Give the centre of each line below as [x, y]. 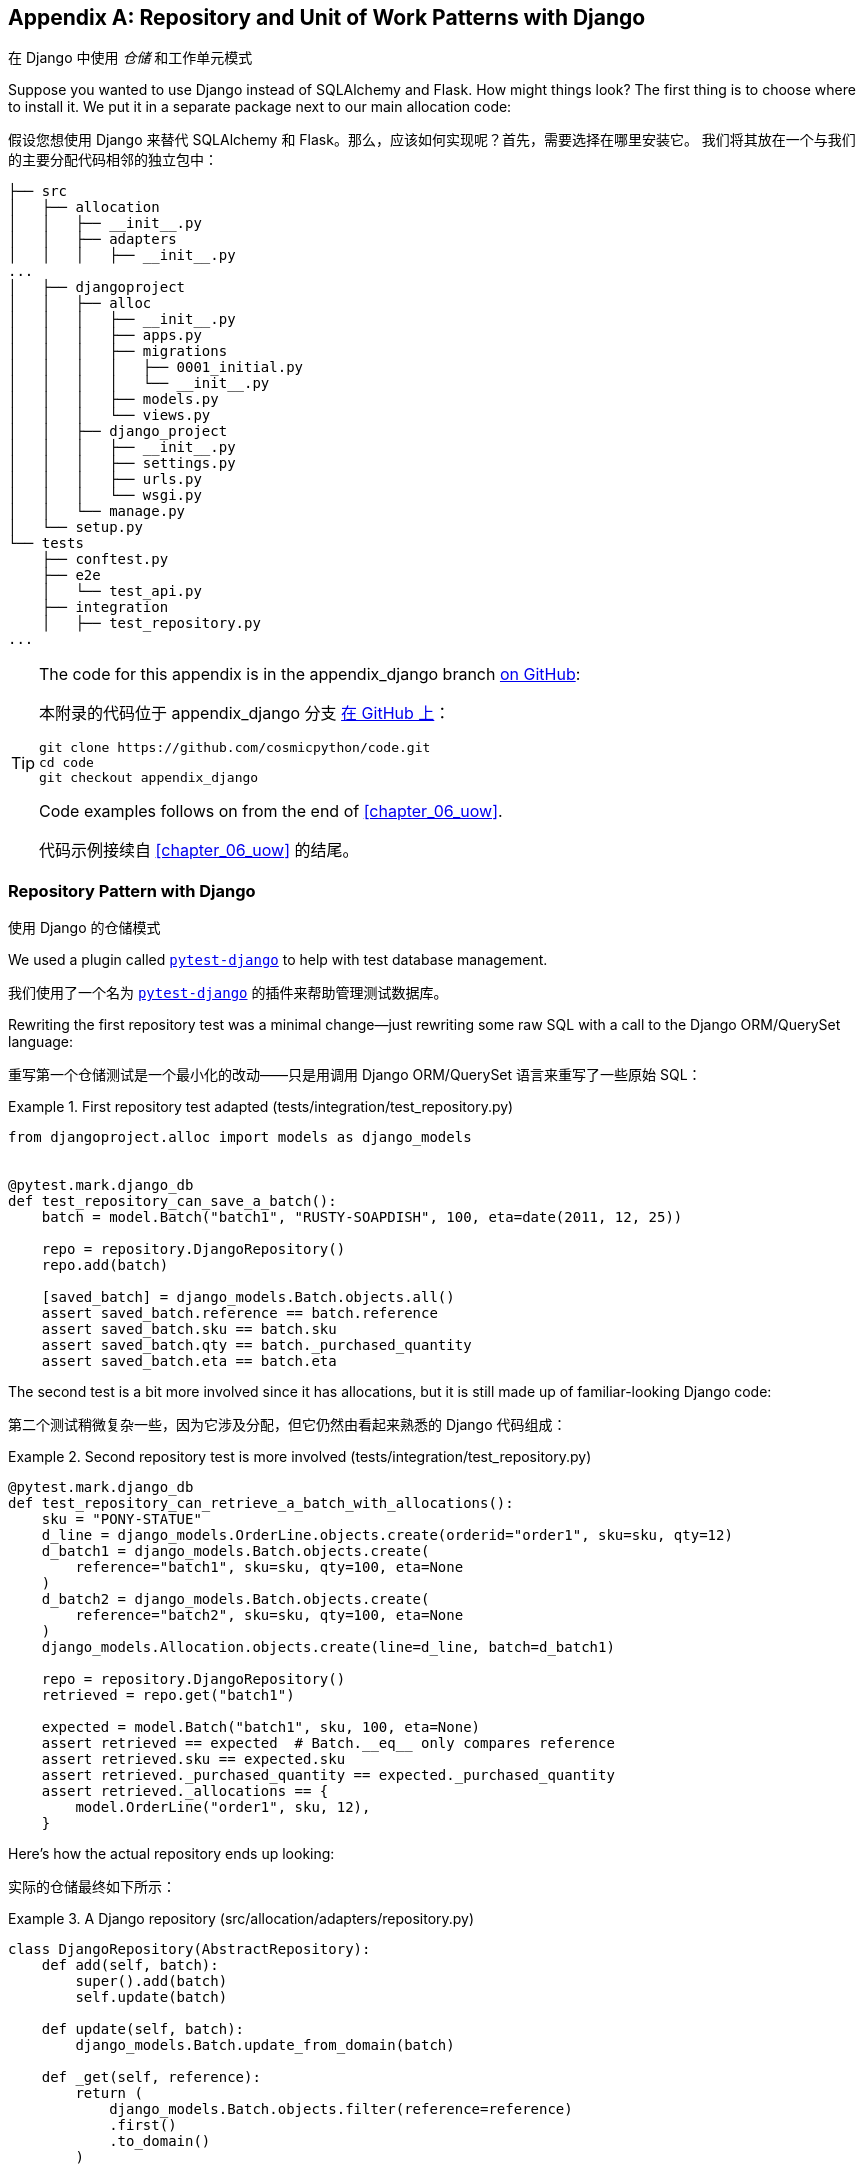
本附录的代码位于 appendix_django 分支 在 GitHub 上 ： [245, 713]
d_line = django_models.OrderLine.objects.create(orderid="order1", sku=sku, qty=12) [387, 1535]
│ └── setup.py [75, 527]
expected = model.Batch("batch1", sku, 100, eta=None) [261, 1727]
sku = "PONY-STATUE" [121, 1519]
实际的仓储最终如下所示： [92, 1887]
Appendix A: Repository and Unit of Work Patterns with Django [327, 17]
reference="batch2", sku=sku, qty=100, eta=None [269, 1615]
